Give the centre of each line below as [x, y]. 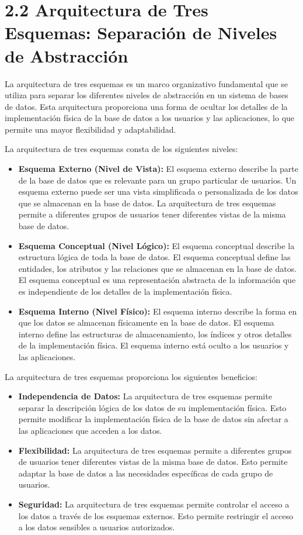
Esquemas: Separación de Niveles [141, 32]
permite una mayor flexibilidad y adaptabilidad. [90, 129]
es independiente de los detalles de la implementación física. [125, 291]
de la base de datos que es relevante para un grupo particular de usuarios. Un [157, 180]
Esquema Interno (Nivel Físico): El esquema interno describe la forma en [158, 311]
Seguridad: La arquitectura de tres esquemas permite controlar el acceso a [154, 504]
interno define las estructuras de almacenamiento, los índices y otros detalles [155, 334]
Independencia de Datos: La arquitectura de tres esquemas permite [145, 396]
